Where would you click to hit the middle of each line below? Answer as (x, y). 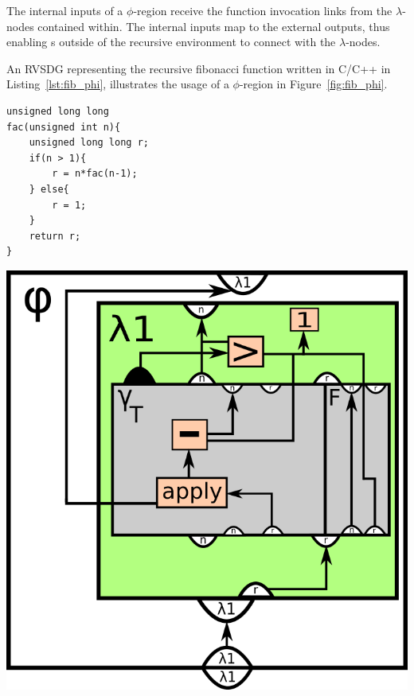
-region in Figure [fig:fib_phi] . (313, 84)
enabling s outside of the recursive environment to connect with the (171, 42)
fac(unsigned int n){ (64, 127)
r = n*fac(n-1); (95, 174)
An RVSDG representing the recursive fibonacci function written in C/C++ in (199, 68)
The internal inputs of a (65, 10)
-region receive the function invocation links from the (263, 10)
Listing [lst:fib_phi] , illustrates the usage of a (118, 84)
